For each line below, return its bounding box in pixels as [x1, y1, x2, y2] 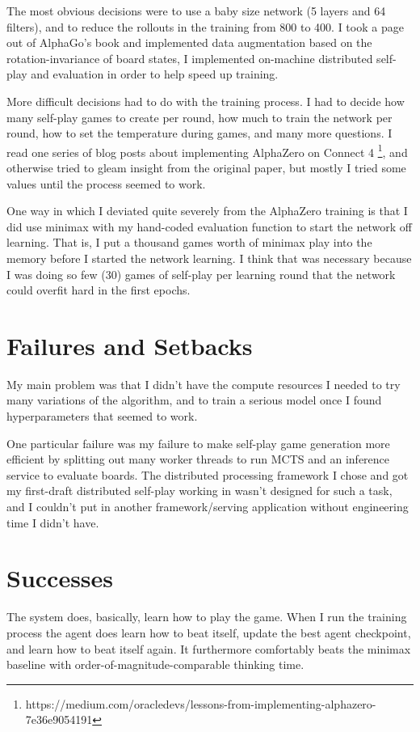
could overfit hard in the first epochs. [6, 281, 191, 298]
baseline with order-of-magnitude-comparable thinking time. [6, 656, 304, 673]
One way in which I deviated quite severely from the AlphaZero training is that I [6, 202, 408, 219]
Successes [6, 561, 114, 594]
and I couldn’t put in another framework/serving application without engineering [6, 498, 409, 515]
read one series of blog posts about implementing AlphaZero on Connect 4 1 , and [6, 141, 408, 160]
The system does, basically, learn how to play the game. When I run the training [6, 608, 407, 625]
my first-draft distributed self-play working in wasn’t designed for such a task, [6, 482, 393, 499]
